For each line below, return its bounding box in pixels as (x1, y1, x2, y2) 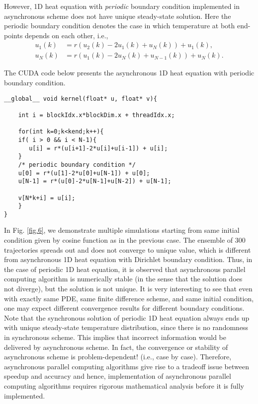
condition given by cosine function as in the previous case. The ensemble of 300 (4, 235, 246, 245)
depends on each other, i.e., (25, 30, 108, 40)
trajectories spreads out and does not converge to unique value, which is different (4, 244, 251, 255)
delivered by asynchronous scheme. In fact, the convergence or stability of (4, 341, 228, 352)
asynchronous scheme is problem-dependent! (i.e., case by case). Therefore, (4, 351, 232, 362)
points (4, 30, 23, 40)
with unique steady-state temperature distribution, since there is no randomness (4, 322, 249, 333)
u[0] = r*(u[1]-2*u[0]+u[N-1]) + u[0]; (18, 169, 150, 177)
